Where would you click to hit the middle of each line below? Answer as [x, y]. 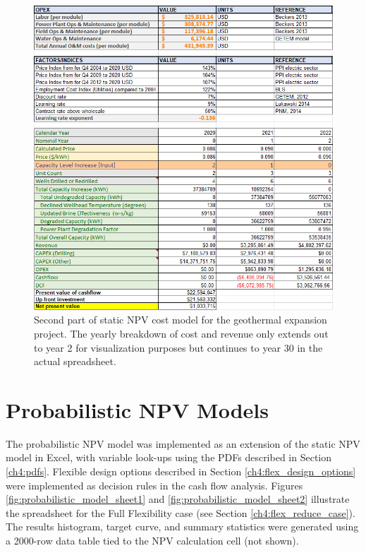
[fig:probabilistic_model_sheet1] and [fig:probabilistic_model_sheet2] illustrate [178, 499]
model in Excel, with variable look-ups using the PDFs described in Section [169, 457]
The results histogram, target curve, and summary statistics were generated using [182, 527]
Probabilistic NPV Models [137, 409]
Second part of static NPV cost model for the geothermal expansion [181, 320]
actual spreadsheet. [75, 361]
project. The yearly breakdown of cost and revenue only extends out [181, 333]
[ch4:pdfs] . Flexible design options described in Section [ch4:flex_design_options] [181, 471]
